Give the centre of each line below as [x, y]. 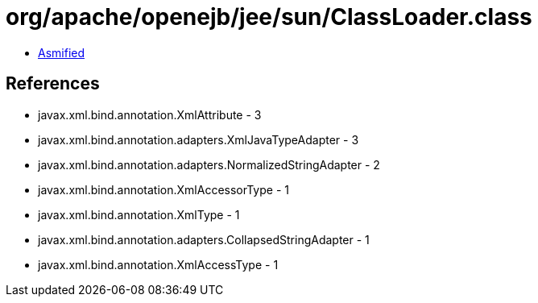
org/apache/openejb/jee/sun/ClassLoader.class [269, 17]
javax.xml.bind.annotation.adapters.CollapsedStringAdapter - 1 [204, 239]
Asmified [62, 52]
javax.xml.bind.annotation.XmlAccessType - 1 [158, 264]
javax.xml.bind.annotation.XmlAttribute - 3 [150, 114]
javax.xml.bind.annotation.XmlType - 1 [139, 214]
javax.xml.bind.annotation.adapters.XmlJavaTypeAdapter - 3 [199, 139]
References [53, 84]
